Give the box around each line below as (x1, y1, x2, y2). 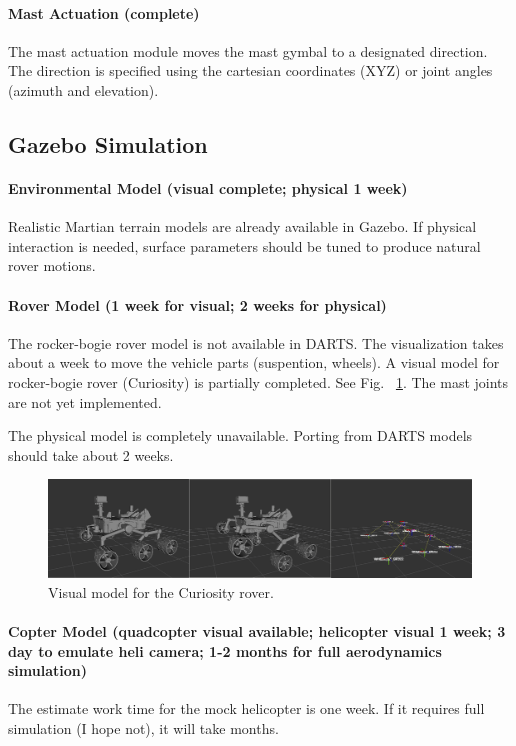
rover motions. (8, 255, 96, 276)
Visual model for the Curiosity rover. (48, 581, 274, 602)
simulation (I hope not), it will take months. (8, 718, 279, 739)
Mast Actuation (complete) (8, 2, 200, 23)
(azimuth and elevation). (8, 79, 159, 100)
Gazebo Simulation (8, 128, 208, 159)
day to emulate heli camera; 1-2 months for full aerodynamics (8, 640, 442, 661)
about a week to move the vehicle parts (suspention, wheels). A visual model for (8, 352, 500, 373)
